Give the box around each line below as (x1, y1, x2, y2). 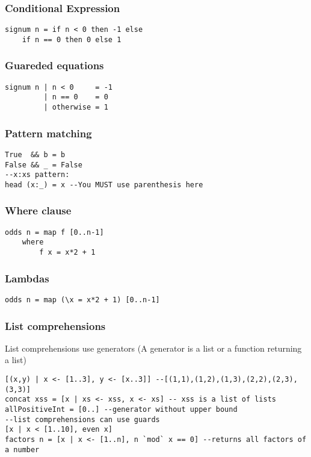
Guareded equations (5, 58, 104, 73)
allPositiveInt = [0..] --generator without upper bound (5, 405, 238, 414)
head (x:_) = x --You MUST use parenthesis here (5, 180, 203, 189)
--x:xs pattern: (5, 170, 70, 179)
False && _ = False (5, 160, 82, 169)
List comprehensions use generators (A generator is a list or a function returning (5, 341, 302, 354)
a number (5, 445, 40, 454)
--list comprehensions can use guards (5, 415, 160, 424)
